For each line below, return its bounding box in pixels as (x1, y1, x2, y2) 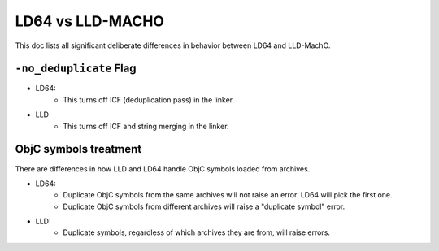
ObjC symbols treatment (15, 142, 142, 156)
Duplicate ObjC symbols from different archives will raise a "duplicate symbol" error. (63, 201, 346, 211)
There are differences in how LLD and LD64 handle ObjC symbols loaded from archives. (15, 163, 311, 174)
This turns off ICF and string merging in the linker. (63, 121, 229, 131)
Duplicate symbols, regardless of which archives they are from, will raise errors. (63, 227, 331, 237)
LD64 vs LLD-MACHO (15, 12, 164, 30)
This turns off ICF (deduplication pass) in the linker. (63, 94, 235, 105)
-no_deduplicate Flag (15, 62, 137, 76)
